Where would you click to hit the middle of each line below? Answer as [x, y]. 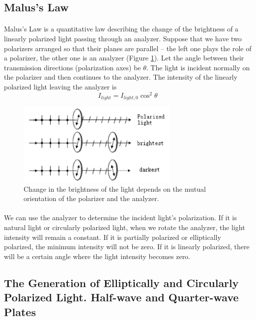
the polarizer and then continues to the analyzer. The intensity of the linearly [121, 77]
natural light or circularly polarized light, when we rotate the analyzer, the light [125, 227]
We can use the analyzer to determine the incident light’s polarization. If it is [121, 218]
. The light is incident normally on [198, 67]
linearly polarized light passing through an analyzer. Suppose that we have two [123, 38]
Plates [20, 311]
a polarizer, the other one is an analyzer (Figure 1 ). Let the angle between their [124, 58]
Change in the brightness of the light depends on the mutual [115, 189]
